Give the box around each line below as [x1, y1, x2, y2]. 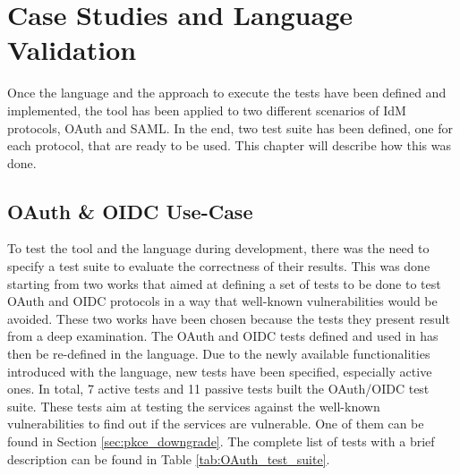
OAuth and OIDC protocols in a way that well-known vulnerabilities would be [7, 292, 438, 310]
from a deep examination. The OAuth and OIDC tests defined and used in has [7, 327, 439, 345]
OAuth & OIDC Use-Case [7, 197, 253, 225]
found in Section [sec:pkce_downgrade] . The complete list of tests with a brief [7, 432, 435, 451]
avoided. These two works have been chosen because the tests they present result [7, 309, 450, 327]
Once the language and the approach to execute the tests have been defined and [7, 83, 447, 102]
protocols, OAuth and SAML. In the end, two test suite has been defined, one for [7, 118, 453, 137]
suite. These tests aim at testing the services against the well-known [7, 396, 380, 415]
